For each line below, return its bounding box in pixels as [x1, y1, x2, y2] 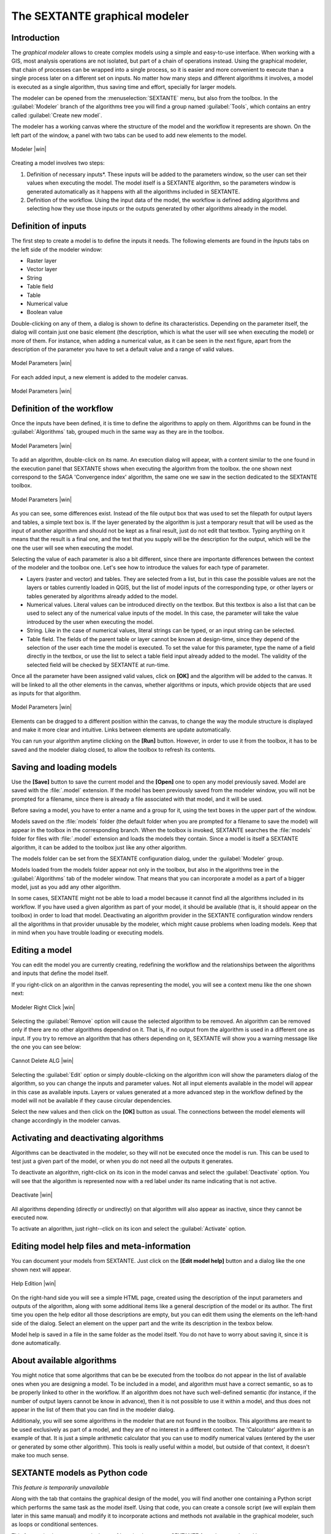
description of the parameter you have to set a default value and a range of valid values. [11, 345, 234, 353]
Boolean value [26, 309, 63, 316]
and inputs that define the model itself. [11, 969, 108, 977]
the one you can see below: [11, 1043, 82, 1050]
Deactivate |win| [11, 1191, 53, 1199]
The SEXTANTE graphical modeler [11, 9, 189, 23]
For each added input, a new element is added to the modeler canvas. [11, 373, 188, 380]
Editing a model [11, 945, 72, 955]
